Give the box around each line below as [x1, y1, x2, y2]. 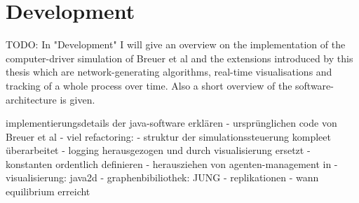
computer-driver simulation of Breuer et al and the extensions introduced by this [6, 50, 353, 65]
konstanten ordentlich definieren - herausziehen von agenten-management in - [6, 156, 338, 171]
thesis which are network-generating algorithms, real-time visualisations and [6, 64, 332, 79]
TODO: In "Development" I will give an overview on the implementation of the [6, 37, 346, 52]
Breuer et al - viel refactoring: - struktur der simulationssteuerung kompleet [6, 129, 331, 143]
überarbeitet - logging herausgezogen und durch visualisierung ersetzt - [6, 143, 311, 157]
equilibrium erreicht [6, 184, 90, 199]
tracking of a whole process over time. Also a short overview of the [6, 78, 292, 92]
